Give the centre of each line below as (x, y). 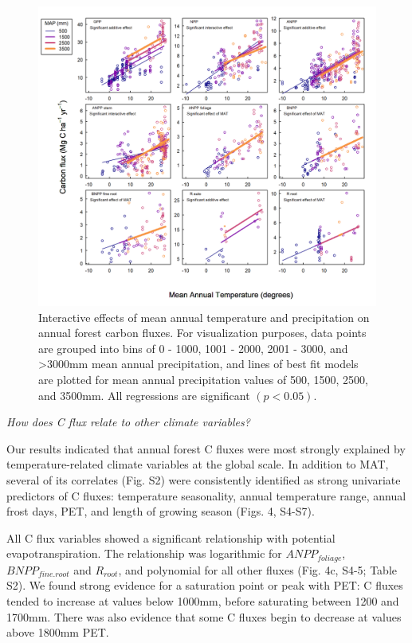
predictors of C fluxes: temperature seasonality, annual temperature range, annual (206, 495)
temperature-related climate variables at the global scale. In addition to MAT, (198, 464)
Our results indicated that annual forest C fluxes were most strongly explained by (206, 448)
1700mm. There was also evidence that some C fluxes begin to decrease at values (204, 616)
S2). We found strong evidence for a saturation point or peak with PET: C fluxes (205, 585)
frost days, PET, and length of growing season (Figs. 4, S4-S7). (161, 511)
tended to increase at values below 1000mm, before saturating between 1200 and (203, 600)
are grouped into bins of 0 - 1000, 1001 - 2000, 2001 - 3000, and (193, 348)
